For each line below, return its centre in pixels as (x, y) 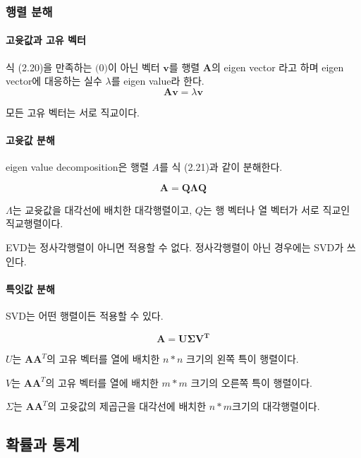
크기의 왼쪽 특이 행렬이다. (243, 359)
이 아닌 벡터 (134, 67)
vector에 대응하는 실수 (54, 81)
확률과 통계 (43, 444)
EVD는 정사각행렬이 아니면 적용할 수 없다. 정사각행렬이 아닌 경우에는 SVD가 (175, 247)
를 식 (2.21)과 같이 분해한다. (221, 167)
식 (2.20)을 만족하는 (49, 67)
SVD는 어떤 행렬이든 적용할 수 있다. (85, 315)
